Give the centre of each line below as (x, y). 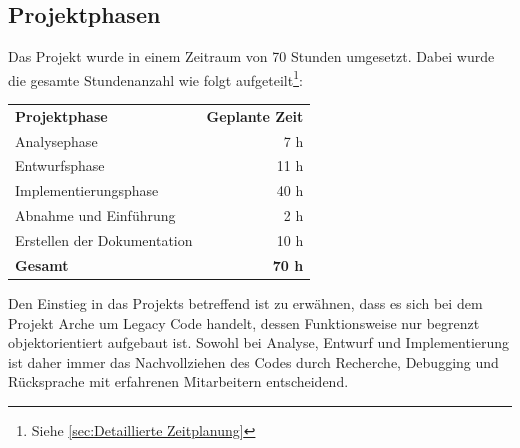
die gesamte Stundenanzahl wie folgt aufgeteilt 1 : (155, 78)
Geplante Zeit (255, 115)
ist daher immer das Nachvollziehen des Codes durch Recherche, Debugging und (253, 361)
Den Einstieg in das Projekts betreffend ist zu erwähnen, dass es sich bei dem (245, 302)
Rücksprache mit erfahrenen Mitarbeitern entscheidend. (178, 381)
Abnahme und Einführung (95, 215)
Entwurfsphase (60, 165)
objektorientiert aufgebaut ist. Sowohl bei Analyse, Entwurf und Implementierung (259, 342)
